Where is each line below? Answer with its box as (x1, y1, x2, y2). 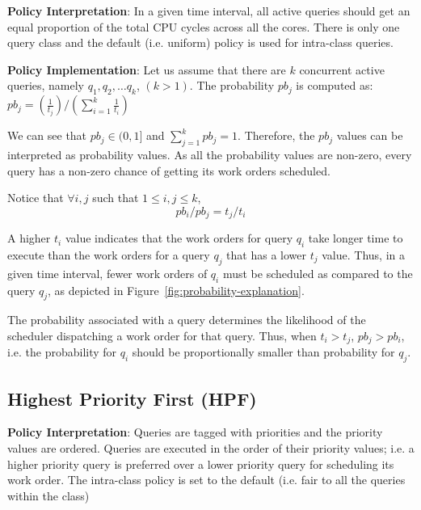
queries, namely (7, 77, 85, 94)
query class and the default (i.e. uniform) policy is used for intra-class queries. (7, 34, 394, 51)
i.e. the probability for (7, 344, 117, 360)
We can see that (7, 127, 87, 144)
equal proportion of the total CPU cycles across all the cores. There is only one (7, 18, 400, 35)
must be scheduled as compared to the (222, 264, 413, 281)
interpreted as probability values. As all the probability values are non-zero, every (7, 145, 412, 162)
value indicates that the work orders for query (65, 230, 293, 247)
